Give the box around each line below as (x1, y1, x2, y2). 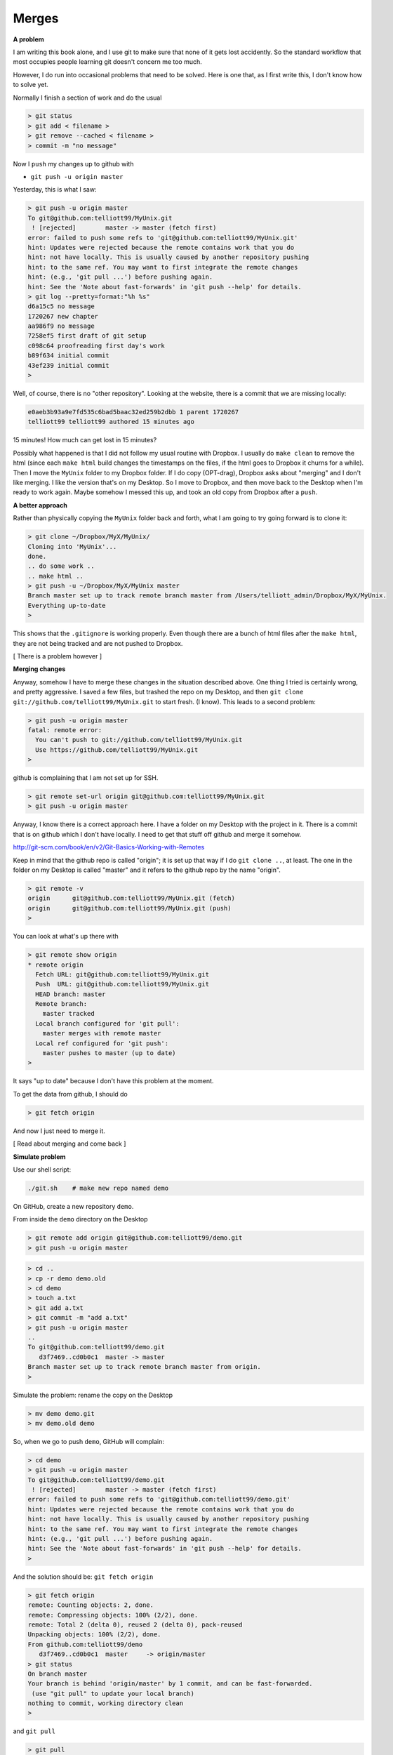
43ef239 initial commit (27, 362, 110, 369)
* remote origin (27, 960, 84, 969)
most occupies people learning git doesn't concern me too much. (13, 58, 203, 66)
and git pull (13, 1727, 56, 1735)
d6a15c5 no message (27, 303, 95, 310)
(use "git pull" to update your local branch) (32, 1689, 194, 1697)
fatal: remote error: (27, 726, 102, 734)
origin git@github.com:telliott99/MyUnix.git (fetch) (27, 894, 235, 902)
